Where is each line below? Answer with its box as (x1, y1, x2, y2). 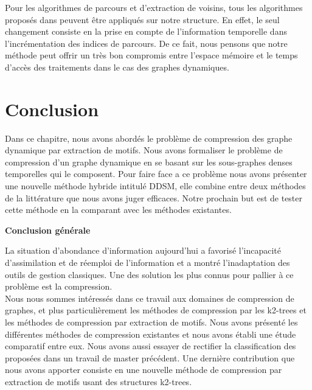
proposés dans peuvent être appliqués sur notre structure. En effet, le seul (5, 13, 280, 26)
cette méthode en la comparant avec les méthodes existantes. (5, 203, 232, 216)
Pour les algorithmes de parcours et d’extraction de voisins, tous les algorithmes (5, 1, 303, 13)
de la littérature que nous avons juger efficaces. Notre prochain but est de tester (5, 191, 303, 204)
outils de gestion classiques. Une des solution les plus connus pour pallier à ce (5, 268, 294, 280)
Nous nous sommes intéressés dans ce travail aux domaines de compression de (5, 291, 294, 304)
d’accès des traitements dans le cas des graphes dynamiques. (5, 60, 229, 73)
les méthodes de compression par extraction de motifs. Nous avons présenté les (5, 316, 298, 328)
